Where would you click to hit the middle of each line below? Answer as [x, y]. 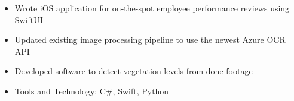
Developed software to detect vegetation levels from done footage [134, 71]
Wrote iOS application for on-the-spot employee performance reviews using [152, 8]
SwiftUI [29, 19]
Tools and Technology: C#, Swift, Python [92, 91]
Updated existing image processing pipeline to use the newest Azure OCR [150, 40]
